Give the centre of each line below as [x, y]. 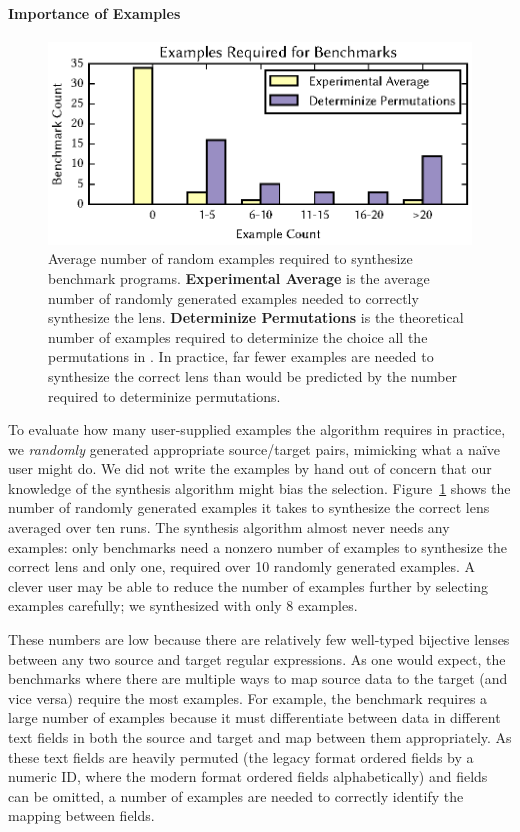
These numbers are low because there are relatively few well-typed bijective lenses [259, 639]
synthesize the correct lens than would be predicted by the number [253, 375]
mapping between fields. [81, 815]
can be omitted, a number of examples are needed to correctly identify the [236, 795]
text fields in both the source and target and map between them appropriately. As [260, 737]
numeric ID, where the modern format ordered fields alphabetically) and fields [248, 776]
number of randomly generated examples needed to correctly [233, 297]
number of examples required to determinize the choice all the [238, 336]
